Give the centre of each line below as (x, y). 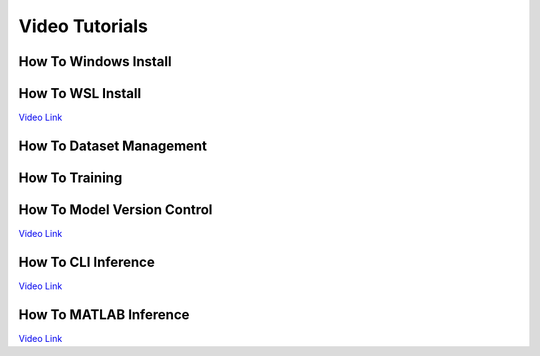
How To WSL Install (80, 93)
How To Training (70, 177)
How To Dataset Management (112, 145)
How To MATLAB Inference (104, 314)
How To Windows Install (95, 61)
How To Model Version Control (115, 209)
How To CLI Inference (86, 261)
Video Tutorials (83, 26)
